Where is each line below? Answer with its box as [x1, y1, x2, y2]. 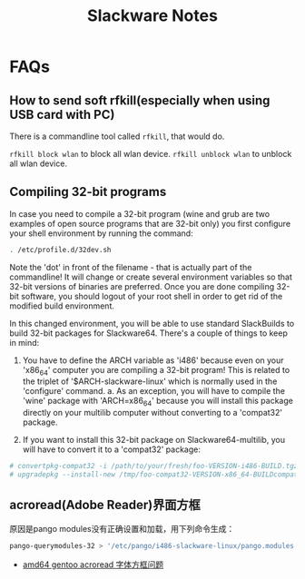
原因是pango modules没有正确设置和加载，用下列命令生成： [9, 523, 235, 534]
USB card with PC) [9, 106, 115, 123]
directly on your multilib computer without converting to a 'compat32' [22, 407, 283, 418]
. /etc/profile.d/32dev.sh [9, 245, 112, 254]
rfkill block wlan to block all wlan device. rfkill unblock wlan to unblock [9, 149, 292, 159]
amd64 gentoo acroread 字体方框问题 [22, 559, 164, 570]
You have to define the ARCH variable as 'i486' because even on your [22, 355, 284, 366]
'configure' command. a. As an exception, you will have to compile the [22, 386, 286, 397]
